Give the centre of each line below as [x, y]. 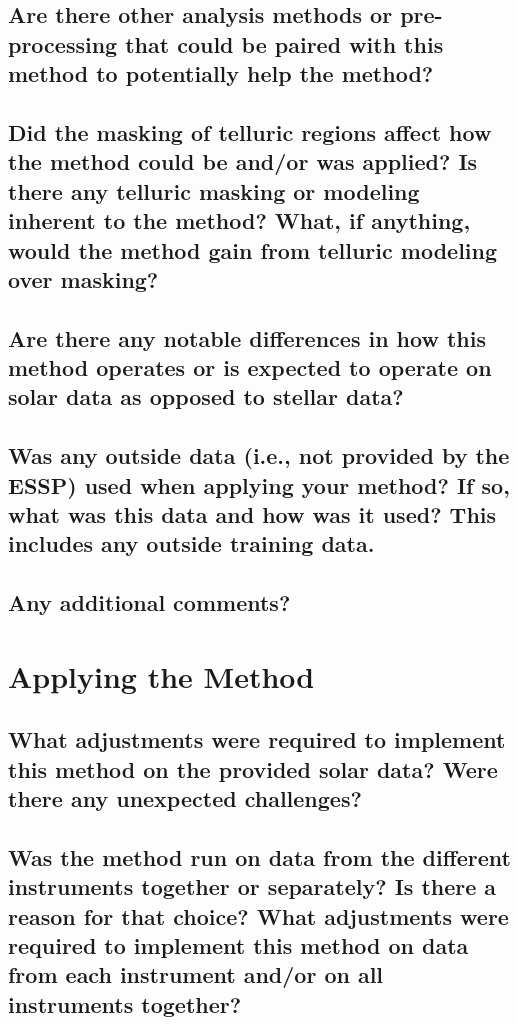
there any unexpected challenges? [185, 798]
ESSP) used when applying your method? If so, [259, 484]
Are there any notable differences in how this [247, 337]
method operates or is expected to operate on [250, 367]
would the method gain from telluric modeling [253, 249]
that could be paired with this [284, 43]
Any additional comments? [149, 602]
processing [63, 43]
